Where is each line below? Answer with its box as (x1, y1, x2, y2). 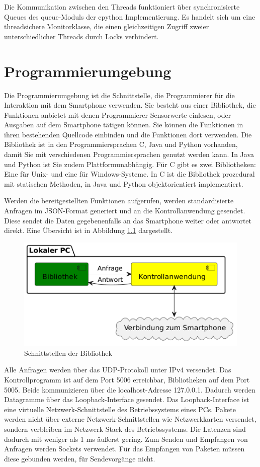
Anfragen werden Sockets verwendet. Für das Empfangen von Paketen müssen (4, 443, 245, 454)
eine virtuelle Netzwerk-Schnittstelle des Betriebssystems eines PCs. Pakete (4, 404, 236, 414)
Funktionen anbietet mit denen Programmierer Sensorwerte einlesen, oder (4, 109, 231, 120)
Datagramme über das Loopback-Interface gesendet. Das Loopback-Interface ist (4, 394, 249, 405)
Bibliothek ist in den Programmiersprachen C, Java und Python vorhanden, (4, 139, 238, 149)
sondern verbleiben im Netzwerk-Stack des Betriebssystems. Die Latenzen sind (4, 423, 246, 434)
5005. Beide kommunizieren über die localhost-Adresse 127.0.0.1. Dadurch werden (4, 384, 255, 395)
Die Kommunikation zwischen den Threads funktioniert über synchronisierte (4, 2, 240, 12)
